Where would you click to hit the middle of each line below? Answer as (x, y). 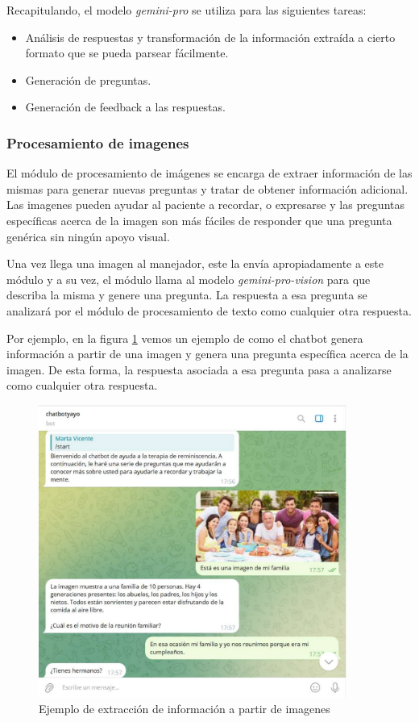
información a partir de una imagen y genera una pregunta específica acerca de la (207, 354)
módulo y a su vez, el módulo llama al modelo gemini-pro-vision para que (189, 279)
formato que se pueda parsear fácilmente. (127, 53)
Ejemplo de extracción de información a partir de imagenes (185, 709)
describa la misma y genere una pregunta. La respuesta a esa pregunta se (187, 295)
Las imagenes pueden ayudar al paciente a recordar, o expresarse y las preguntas (206, 204)
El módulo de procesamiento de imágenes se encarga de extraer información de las (209, 173)
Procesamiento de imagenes (98, 142)
